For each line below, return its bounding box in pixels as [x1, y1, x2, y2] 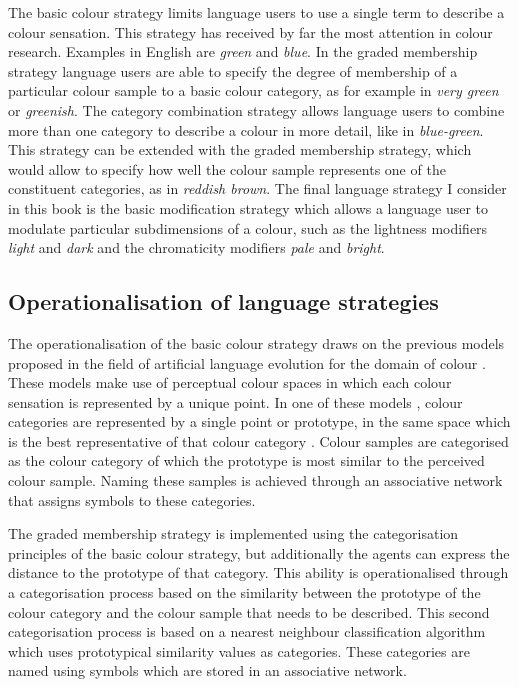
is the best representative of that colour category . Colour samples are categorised [8, 430, 509, 451]
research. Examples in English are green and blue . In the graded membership [8, 41, 478, 62]
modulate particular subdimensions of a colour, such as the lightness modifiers [8, 217, 488, 238]
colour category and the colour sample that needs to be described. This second [8, 601, 490, 622]
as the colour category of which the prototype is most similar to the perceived [8, 450, 485, 471]
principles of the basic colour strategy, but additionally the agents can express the [8, 542, 510, 563]
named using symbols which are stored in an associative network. [8, 660, 407, 681]
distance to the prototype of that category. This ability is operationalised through [8, 562, 509, 583]
